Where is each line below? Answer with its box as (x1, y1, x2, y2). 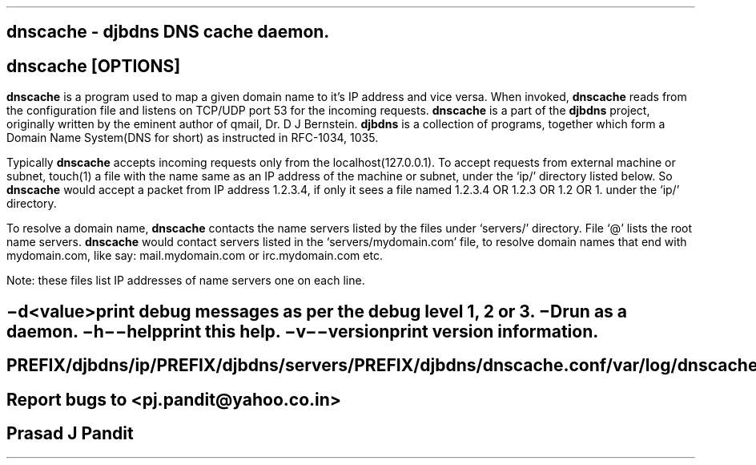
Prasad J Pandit (6, 423, 134, 443)
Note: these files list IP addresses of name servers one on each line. (6, 273, 365, 288)
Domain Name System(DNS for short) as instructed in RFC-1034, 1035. (6, 131, 379, 145)
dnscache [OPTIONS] (6, 55, 181, 76)
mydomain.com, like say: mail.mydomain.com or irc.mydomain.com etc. (6, 249, 383, 263)
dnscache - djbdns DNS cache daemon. (6, 22, 330, 42)
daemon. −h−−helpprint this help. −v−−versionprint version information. (6, 321, 599, 342)
